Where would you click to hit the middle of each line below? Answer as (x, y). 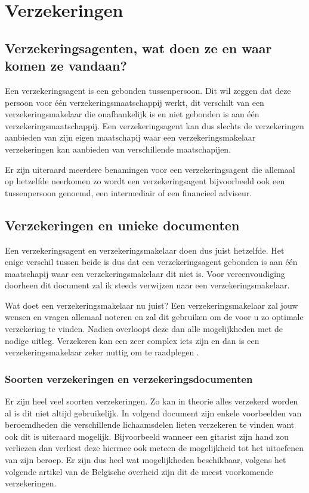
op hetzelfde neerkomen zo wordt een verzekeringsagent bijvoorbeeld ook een (145, 181)
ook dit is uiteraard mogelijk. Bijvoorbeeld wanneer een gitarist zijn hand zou (147, 436)
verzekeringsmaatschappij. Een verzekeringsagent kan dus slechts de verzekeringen (154, 125)
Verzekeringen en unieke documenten (122, 225)
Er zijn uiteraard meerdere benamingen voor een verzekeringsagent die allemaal (150, 169)
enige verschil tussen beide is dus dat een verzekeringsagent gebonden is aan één (151, 262)
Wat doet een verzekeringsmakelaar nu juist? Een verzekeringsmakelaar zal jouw (152, 305)
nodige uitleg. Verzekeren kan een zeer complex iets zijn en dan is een (132, 340)
